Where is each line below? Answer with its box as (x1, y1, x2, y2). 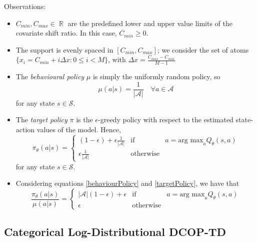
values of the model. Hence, (36, 124, 121, 135)
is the (76, 114, 93, 125)
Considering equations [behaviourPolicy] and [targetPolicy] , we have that (15, 178, 239, 188)
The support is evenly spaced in (15, 44, 113, 55)
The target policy (15, 114, 67, 125)
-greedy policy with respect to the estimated (98, 114, 233, 125)
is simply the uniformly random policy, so (92, 71, 220, 82)
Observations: (4, 1, 46, 11)
